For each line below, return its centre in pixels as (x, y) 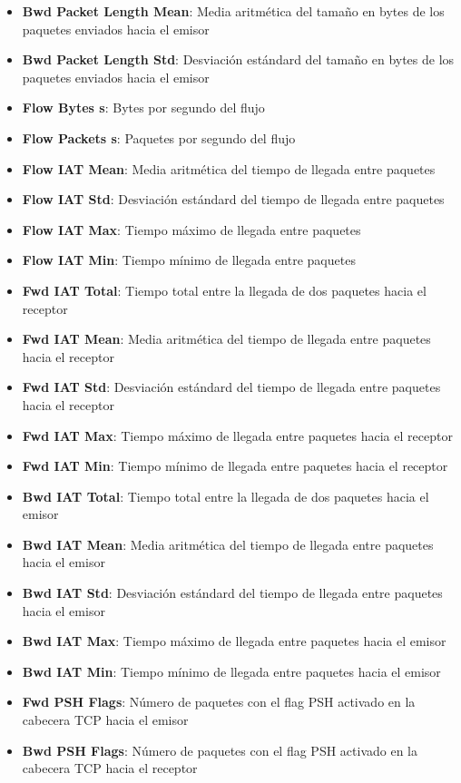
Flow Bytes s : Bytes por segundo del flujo (143, 108)
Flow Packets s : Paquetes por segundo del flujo (159, 137)
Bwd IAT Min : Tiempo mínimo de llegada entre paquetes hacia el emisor (231, 671)
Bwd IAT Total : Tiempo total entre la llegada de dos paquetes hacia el (226, 496)
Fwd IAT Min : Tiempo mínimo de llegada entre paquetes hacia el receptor (235, 466)
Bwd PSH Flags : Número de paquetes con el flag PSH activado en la (220, 750)
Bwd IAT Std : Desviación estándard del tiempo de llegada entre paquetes (232, 593)
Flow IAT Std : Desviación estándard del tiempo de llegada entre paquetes (233, 199)
